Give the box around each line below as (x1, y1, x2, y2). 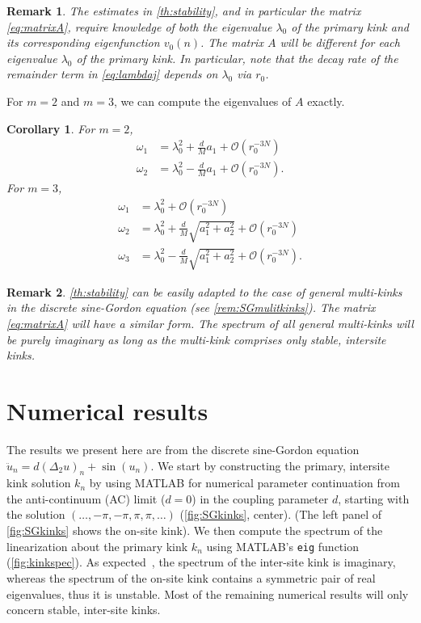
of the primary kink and (291, 18, 409, 35)
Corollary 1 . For (6, 120, 95, 137)
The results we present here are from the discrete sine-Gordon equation (6, 440, 360, 457)
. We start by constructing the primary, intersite (150, 457, 389, 474)
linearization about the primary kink (6, 537, 188, 554)
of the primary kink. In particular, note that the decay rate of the (76, 49, 398, 66)
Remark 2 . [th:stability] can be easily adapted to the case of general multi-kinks (6, 283, 402, 300)
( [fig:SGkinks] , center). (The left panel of (179, 506, 382, 523)
